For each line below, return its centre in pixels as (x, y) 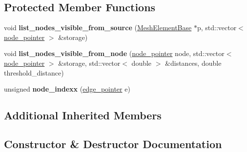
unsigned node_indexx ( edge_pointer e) (67, 89)
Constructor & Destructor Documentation (113, 143)
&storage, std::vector (89, 63)
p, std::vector (217, 28)
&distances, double (193, 63)
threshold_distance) (34, 72)
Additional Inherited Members (83, 115)
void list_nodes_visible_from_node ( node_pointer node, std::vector (114, 53)
